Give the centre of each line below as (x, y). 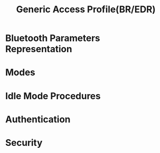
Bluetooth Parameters (53, 38)
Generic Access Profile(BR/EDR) (86, 9)
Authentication (38, 119)
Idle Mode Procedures (53, 96)
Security (24, 143)
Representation (39, 49)
